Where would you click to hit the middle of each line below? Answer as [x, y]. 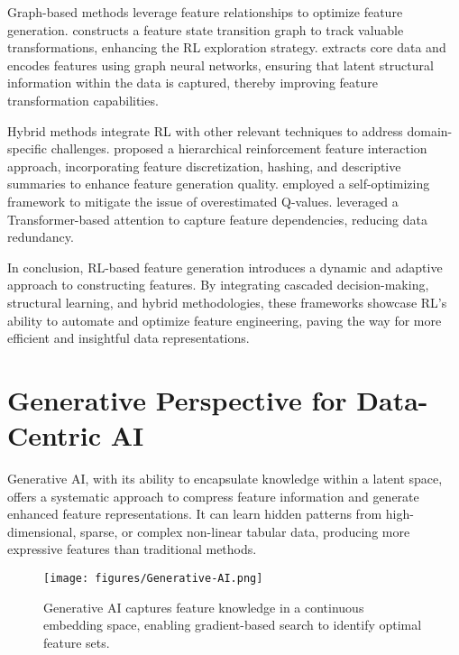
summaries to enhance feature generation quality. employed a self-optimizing [219, 184]
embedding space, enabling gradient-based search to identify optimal [233, 625]
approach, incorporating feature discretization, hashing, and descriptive [204, 166]
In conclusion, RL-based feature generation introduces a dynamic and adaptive [225, 267]
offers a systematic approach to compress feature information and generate [213, 496]
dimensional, [42, 531]
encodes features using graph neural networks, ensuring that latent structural [220, 65]
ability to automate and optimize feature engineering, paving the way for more [225, 320]
